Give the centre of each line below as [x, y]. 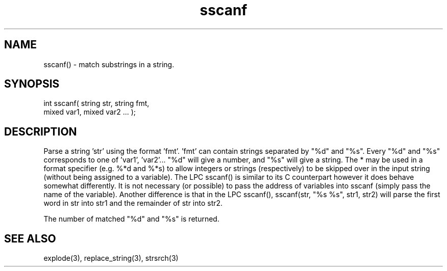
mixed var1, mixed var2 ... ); [90, 112]
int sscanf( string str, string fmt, [96, 103]
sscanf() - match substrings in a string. [109, 64]
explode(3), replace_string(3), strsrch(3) [111, 258]
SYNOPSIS [32, 84]
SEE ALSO [30, 238]
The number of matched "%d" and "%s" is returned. [131, 219]
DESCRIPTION [41, 131]
